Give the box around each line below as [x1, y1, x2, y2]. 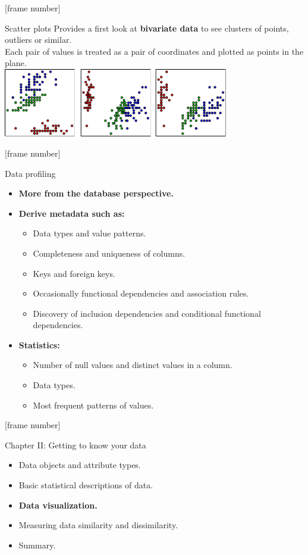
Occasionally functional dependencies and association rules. [33, 287, 249, 300]
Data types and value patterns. [33, 227, 146, 239]
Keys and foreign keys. [33, 267, 115, 279]
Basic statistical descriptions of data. [18, 479, 153, 491]
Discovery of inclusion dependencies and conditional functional [33, 307, 261, 319]
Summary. [18, 538, 56, 551]
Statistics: [18, 338, 60, 351]
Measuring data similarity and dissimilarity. [18, 519, 178, 531]
